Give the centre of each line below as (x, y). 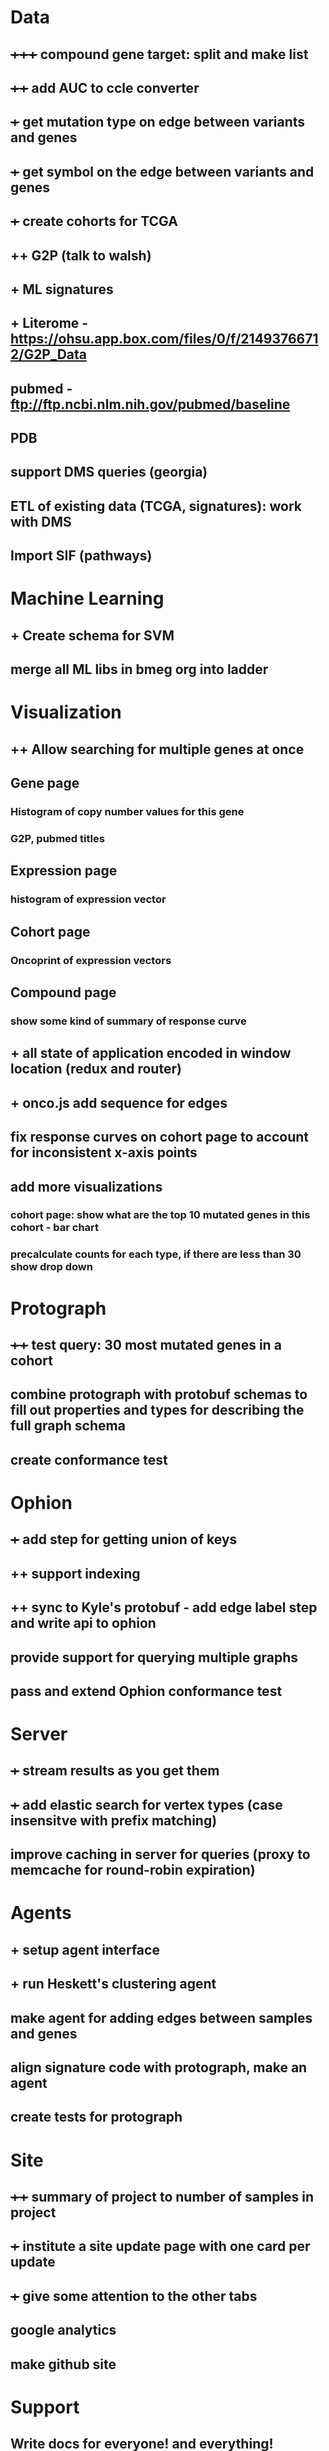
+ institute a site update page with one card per (160, 2246)
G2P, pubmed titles (57, 839)
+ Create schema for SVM (92, 635)
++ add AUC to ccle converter (105, 87)
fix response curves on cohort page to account (159, 1137)
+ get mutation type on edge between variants (158, 122)
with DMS (41, 521)
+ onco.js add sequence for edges (119, 1102)
